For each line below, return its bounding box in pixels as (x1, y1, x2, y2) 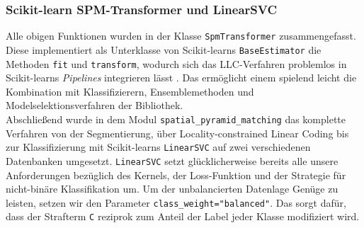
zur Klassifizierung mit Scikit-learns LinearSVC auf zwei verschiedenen (6, 139, 311, 154)
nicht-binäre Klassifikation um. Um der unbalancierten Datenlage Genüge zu (6, 181, 339, 196)
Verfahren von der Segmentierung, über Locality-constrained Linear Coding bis (6, 125, 349, 140)
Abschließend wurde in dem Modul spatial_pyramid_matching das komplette (6, 111, 346, 126)
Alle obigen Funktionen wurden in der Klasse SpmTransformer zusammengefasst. (6, 28, 356, 43)
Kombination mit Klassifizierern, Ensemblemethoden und (6, 84, 254, 98)
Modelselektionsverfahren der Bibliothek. (6, 98, 183, 113)
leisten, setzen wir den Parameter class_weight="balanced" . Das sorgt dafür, (6, 195, 346, 210)
